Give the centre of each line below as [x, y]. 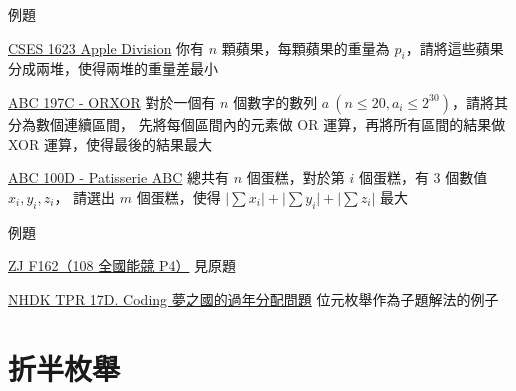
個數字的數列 [275, 101]
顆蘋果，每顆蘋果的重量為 [305, 47]
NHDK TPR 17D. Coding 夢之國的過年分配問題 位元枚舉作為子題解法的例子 [253, 298]
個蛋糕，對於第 [295, 177]
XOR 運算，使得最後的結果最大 [110, 143]
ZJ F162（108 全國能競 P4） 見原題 [122, 265]
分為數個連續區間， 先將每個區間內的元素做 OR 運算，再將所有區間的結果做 [257, 123]
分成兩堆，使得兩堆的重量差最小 [113, 68]
